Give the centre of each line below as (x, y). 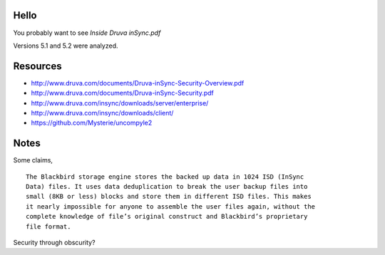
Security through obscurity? (54, 243)
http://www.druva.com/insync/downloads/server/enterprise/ (120, 103)
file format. (48, 227)
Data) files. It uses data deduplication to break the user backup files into (167, 187)
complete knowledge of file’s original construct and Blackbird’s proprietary (167, 217)
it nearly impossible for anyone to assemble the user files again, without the (171, 206)
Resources (37, 66)
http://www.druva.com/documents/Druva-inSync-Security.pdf (122, 93)
